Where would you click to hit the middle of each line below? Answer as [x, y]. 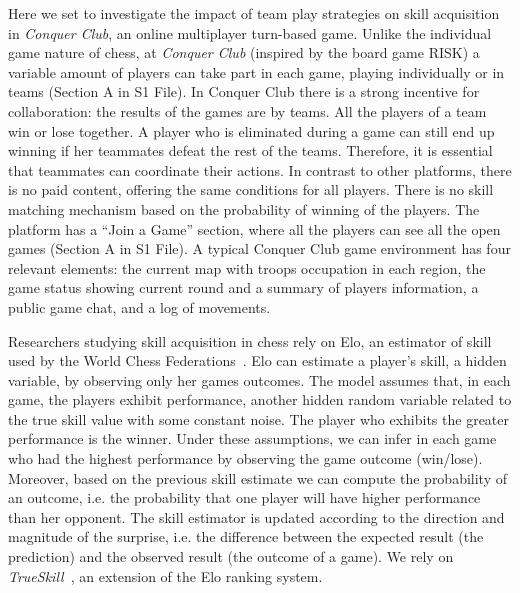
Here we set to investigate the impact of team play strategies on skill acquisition [254, 13]
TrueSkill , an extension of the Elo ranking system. [165, 575]
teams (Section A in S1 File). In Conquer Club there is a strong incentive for [244, 91]
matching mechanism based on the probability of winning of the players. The [244, 208]
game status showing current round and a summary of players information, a [243, 287]
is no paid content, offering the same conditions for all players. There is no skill [251, 189]
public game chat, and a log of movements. [139, 306]
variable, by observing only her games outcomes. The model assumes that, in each [259, 379]
